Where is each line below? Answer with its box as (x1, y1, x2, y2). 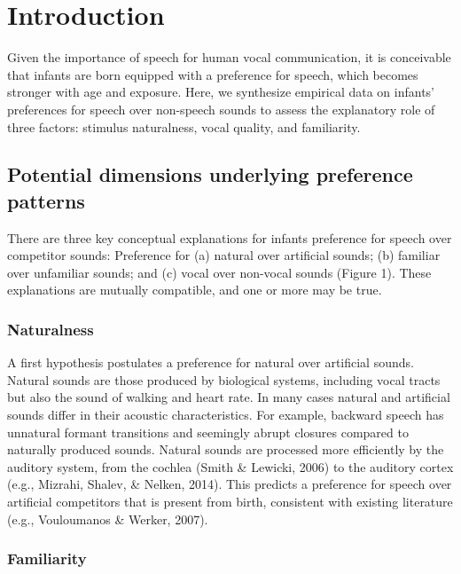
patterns (7, 186, 85, 214)
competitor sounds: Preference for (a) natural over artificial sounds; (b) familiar (7, 246, 441, 264)
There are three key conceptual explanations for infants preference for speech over (7, 228, 452, 247)
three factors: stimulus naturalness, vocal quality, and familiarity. (7, 117, 361, 136)
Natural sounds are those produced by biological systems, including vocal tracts (7, 370, 441, 389)
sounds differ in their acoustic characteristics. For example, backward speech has (7, 405, 444, 424)
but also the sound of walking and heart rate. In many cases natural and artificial (7, 388, 450, 406)
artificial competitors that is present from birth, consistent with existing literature (7, 492, 453, 511)
